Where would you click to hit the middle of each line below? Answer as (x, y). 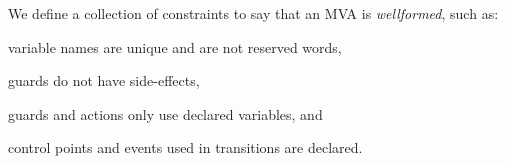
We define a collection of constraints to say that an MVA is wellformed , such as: (253, 13)
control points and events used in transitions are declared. (185, 147)
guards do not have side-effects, (104, 80)
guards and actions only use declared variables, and (165, 113)
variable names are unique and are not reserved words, (175, 46)
